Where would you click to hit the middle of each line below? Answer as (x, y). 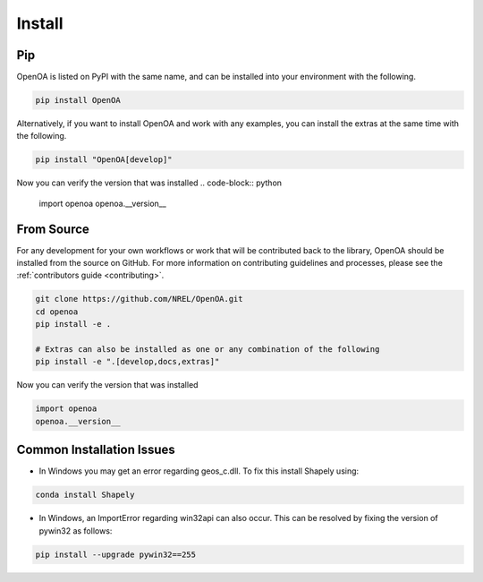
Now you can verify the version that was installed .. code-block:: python (149, 183)
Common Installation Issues (96, 450)
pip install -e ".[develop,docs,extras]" (127, 362)
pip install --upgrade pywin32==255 (116, 554)
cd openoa (57, 312)
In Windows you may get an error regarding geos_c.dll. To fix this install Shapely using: (199, 471)
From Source (53, 229)
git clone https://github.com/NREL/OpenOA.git (139, 299)
